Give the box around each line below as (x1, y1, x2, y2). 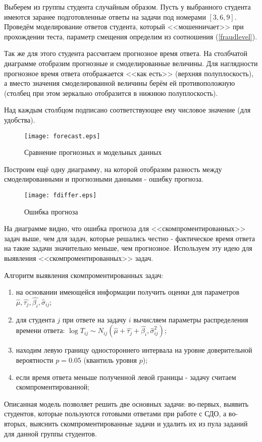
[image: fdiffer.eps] (24, 191, 97, 199)
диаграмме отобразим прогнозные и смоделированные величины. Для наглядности (4, 58, 258, 68)
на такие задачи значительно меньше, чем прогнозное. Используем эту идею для (4, 243, 252, 253)
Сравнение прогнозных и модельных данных (24, 147, 162, 157)
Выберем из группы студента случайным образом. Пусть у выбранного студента (4, 2, 251, 12)
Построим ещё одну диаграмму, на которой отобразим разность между (4, 163, 222, 174)
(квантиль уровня (83, 354, 137, 365)
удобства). (4, 114, 35, 125)
